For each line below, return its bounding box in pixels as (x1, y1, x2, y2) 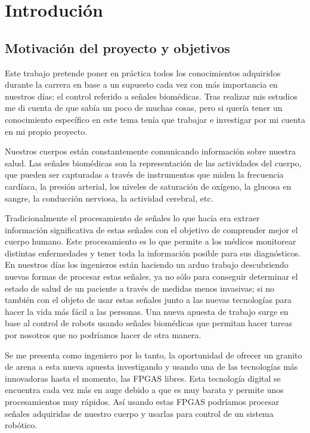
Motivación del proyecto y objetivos (5, 38, 230, 57)
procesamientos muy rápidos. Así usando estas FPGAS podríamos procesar (5, 395, 280, 408)
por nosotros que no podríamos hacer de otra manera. (5, 329, 201, 341)
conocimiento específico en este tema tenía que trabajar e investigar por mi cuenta (5, 113, 305, 125)
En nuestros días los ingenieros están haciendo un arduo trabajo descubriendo (5, 258, 289, 271)
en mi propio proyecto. (5, 125, 88, 137)
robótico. (5, 419, 38, 431)
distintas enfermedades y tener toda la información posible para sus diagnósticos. (5, 246, 301, 259)
